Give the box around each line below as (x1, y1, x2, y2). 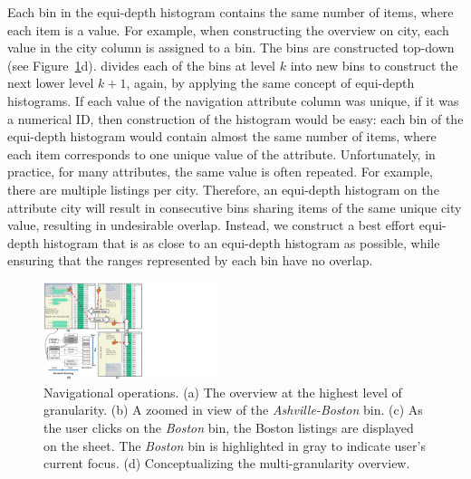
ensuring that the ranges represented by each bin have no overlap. (7, 251, 373, 270)
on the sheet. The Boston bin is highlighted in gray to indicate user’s (43, 436, 426, 455)
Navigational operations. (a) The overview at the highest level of (43, 382, 402, 401)
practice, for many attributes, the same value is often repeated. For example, (7, 162, 433, 181)
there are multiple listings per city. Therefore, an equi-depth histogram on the (7, 179, 439, 198)
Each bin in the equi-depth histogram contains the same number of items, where (7, 3, 454, 21)
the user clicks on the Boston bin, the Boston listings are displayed (43, 418, 414, 436)
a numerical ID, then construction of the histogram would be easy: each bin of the (7, 109, 464, 128)
